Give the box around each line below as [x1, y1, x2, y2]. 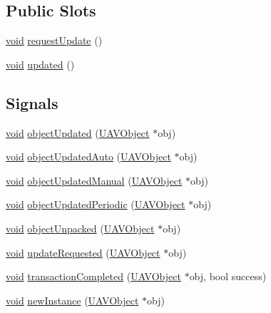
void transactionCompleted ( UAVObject [6, 269, 181, 284]
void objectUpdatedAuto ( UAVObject [6, 149, 171, 164]
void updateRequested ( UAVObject [6, 245, 160, 260]
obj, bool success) [189, 269, 267, 284]
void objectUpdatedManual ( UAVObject [6, 173, 183, 188]
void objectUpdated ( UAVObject [6, 125, 150, 140]
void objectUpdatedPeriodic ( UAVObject [6, 197, 185, 212]
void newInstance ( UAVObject [6, 292, 139, 307]
